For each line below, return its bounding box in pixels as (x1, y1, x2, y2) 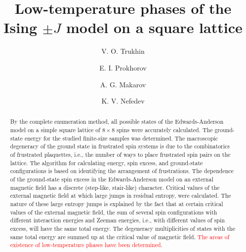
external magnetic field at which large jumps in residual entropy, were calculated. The (10, 191, 231, 200)
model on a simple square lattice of (10, 126, 100, 134)
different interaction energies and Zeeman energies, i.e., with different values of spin (10, 216, 225, 224)
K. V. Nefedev (101, 96, 145, 106)
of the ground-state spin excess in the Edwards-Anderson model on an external (10, 175, 213, 183)
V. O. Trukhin (101, 46, 145, 56)
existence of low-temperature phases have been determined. (10, 241, 163, 249)
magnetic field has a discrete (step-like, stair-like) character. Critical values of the (10, 183, 220, 191)
